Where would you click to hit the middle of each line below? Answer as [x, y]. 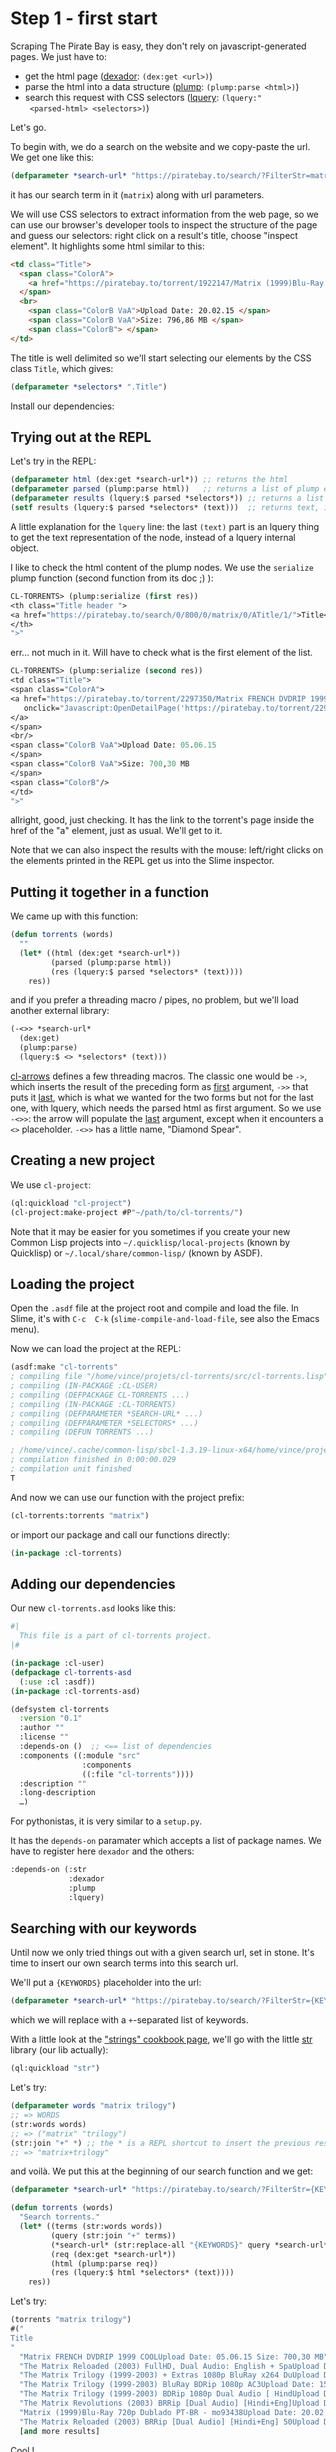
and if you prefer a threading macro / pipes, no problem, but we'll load [155, 1000]
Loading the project [72, 1283]
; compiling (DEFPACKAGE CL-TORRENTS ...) [100, 1395]
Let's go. [28, 127]
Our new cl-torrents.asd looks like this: [93, 1608]
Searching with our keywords [103, 1928]
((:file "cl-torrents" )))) [138, 1774]
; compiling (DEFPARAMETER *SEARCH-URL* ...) [106, 1413]
